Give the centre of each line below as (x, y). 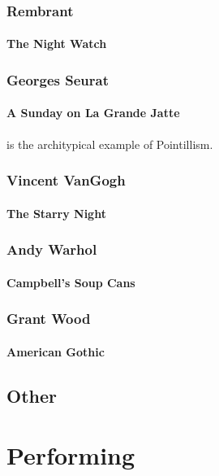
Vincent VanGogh (66, 180)
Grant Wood (49, 319)
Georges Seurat (58, 79)
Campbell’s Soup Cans (71, 282)
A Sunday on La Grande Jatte (93, 113)
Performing (71, 455)
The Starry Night (56, 213)
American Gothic (56, 351)
